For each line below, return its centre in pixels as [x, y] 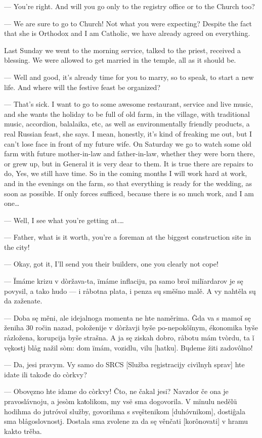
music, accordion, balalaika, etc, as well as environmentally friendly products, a [127, 124]
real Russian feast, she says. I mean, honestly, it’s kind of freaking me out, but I [128, 133]
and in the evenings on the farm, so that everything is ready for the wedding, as [128, 183]
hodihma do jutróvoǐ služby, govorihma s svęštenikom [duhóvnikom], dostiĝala [125, 411]
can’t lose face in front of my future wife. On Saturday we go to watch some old [128, 143]
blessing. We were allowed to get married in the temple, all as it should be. [120, 60]
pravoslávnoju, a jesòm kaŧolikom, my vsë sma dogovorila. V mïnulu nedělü [121, 401]
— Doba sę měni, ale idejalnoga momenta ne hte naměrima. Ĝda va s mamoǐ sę [127, 317]
